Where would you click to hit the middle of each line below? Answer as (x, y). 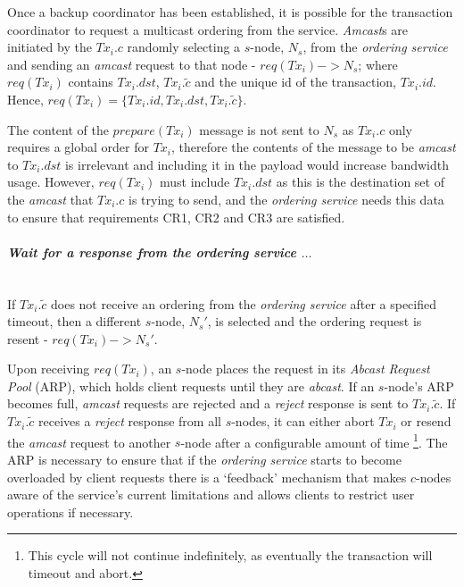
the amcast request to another (89, 442)
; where (378, 64)
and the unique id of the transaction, (296, 82)
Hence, (25, 99)
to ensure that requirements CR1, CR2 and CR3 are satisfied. (176, 217)
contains (91, 82)
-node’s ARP (419, 386)
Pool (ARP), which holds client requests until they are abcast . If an (191, 386)
